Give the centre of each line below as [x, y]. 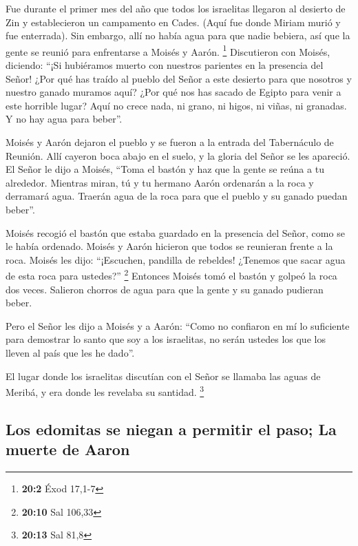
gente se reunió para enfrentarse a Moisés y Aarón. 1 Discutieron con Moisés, [168, 50]
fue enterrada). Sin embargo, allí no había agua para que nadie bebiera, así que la [178, 35]
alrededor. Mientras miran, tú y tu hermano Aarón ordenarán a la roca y [160, 182]
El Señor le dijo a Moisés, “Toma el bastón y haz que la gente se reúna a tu [165, 169]
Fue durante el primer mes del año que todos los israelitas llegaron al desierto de [176, 8]
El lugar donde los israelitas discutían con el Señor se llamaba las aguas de [163, 376]
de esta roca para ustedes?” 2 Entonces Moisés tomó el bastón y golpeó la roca [171, 274]
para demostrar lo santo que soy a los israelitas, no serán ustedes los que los [166, 339]
